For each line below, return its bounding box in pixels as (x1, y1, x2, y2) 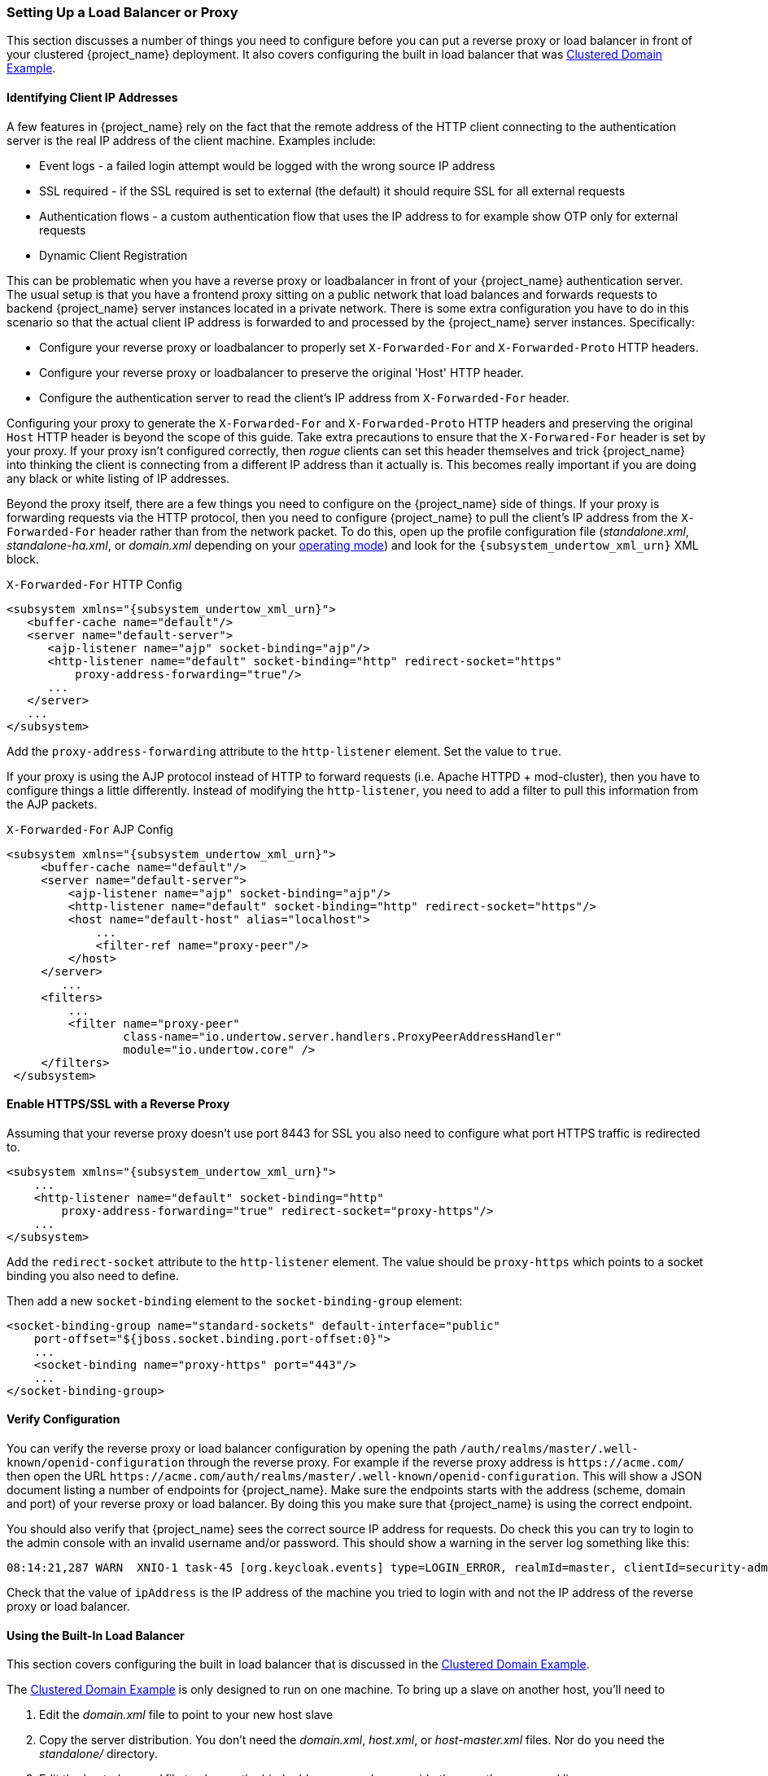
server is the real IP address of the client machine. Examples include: (7, 133, 376, 147)
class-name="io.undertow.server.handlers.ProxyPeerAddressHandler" (123, 1029, 562, 1043)
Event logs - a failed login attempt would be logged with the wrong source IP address (39, 158, 495, 173)
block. (7, 551, 40, 566)
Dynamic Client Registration (39, 248, 188, 262)
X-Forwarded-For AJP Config (7, 822, 173, 836)
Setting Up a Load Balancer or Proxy (7, 4, 238, 20)
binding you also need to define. (7, 1268, 179, 1283)
